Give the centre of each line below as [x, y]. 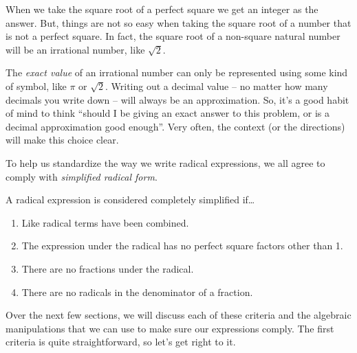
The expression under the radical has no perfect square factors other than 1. [182, 246]
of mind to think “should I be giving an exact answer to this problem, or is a [167, 113]
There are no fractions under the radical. [108, 268]
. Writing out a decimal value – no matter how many [217, 86]
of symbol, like [36, 86]
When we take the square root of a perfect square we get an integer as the [162, 9]
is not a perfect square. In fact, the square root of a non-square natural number [173, 36]
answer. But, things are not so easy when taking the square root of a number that [178, 22]
